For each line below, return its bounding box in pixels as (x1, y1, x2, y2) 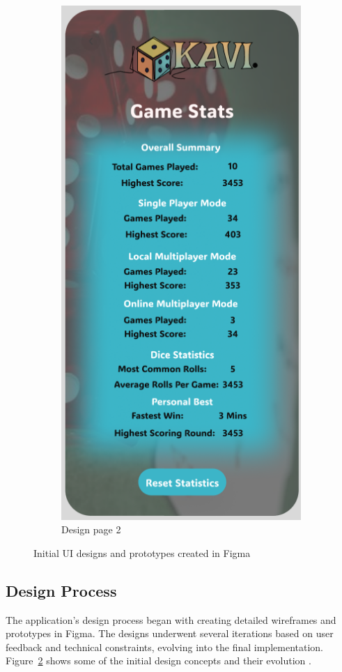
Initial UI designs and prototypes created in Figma (33, 545, 251, 560)
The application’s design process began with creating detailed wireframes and (6, 612, 336, 627)
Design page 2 (61, 522, 121, 537)
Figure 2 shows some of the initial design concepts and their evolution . (6, 653, 311, 668)
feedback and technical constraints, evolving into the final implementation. (6, 639, 323, 654)
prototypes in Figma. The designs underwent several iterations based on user (6, 626, 334, 641)
